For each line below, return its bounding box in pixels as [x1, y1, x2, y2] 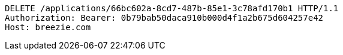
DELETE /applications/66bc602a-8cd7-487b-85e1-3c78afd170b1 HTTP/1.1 [5, 4, 339, 13]
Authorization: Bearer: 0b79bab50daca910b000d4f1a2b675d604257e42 [5, 13, 324, 22]
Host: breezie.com [5, 22, 91, 32]
